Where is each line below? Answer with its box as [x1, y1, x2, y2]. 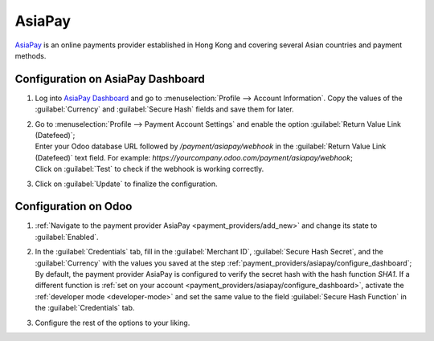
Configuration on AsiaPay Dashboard [14, 72, 205, 86]
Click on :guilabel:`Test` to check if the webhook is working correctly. [35, 164, 264, 174]
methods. [14, 51, 47, 60]
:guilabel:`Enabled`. [35, 232, 100, 242]
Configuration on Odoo [14, 200, 133, 213]
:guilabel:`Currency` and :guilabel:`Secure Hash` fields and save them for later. [35, 104, 294, 114]
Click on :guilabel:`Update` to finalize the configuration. [35, 179, 218, 189]
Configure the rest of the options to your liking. [35, 318, 190, 327]
